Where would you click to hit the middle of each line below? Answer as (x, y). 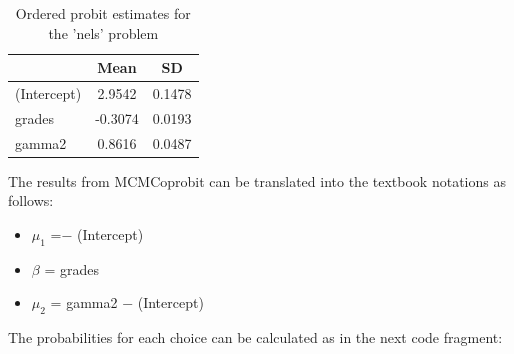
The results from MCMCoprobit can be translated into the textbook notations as (257, 180)
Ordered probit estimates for (103, 13)
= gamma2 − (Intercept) (127, 302)
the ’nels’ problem (103, 32)
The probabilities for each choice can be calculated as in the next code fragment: (255, 337)
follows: (31, 200)
